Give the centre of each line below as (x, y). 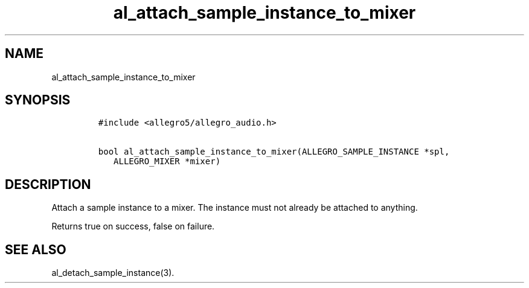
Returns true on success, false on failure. (133, 226)
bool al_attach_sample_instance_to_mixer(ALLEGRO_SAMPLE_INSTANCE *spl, (274, 152)
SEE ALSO (36, 249)
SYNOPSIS (38, 100)
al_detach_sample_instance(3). (113, 273)
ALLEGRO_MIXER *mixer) (167, 162)
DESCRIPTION (48, 184)
